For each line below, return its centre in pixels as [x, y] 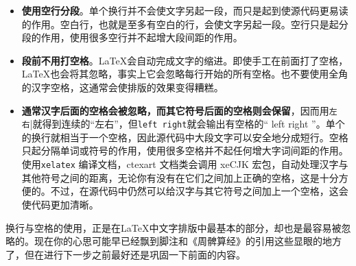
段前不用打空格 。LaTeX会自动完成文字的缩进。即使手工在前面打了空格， [185, 60]
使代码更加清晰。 [60, 204]
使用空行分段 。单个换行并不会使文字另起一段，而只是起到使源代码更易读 [185, 10]
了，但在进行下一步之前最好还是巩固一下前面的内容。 [126, 254]
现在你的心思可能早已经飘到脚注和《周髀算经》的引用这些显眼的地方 [188, 241]
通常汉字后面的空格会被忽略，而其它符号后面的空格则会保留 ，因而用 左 [179, 110]
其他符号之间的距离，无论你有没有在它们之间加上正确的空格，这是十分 [180, 177]
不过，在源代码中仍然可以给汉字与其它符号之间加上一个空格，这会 [199, 191]
